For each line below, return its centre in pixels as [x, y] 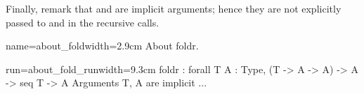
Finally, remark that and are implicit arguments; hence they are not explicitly [174, 8]
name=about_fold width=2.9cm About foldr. [102, 46]
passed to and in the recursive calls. [83, 22]
